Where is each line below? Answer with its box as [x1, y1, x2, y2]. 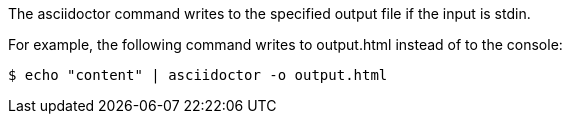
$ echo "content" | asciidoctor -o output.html [8, 67, 388, 83]
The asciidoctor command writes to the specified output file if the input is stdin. [8, 5, 531, 22]
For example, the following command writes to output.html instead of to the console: [8, 36, 563, 53]
